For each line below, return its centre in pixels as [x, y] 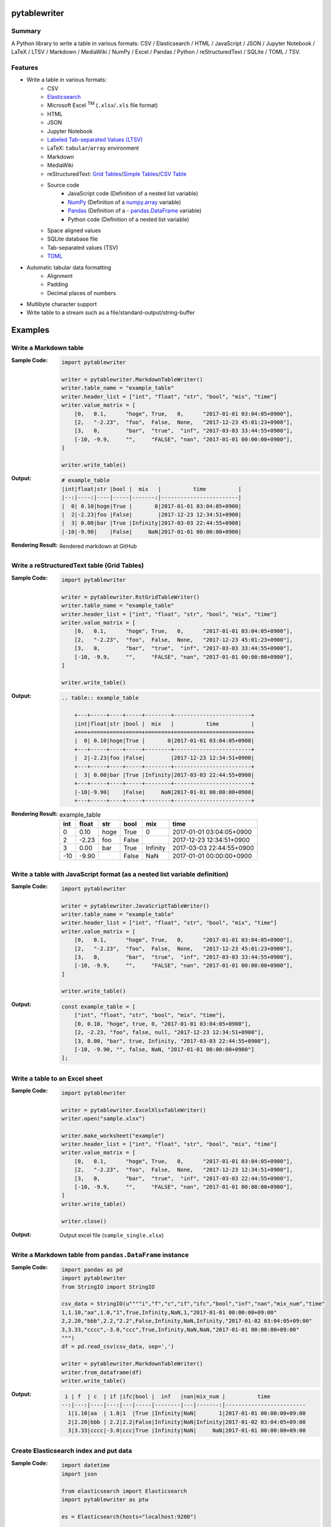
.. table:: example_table [100, 698]
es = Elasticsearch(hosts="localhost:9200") [129, 1517]
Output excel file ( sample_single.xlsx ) [112, 1235]
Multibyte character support [62, 304]
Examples [30, 330]
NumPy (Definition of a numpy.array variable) [125, 202]
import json [79, 1474]
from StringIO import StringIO [108, 1287]
